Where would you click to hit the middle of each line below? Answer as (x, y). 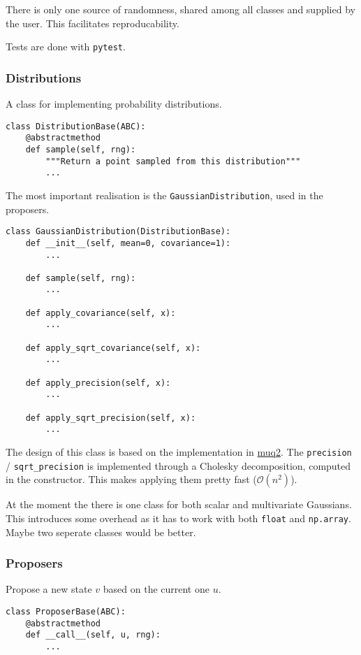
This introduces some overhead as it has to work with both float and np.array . (178, 518)
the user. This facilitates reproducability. (93, 23)
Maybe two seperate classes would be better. (101, 532)
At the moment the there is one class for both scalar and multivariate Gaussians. (179, 504)
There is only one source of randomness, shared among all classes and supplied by (180, 9)
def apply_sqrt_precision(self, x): (111, 418)
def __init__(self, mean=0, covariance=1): (128, 243)
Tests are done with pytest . (66, 46)
